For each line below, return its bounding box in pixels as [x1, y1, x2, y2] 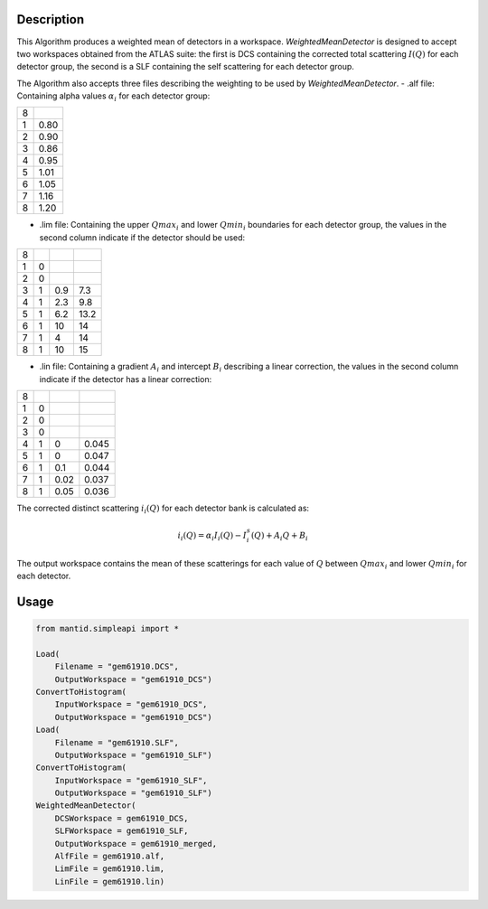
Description [16, 12, 85, 27]
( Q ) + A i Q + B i [250, 530, 309, 542]
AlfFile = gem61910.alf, [54, 851, 165, 862]
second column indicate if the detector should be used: [39, 231, 246, 243]
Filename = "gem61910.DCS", [54, 661, 180, 672]
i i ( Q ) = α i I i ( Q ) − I [177, 530, 248, 542]
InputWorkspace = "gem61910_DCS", [54, 699, 208, 709]
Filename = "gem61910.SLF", [54, 737, 180, 747]
